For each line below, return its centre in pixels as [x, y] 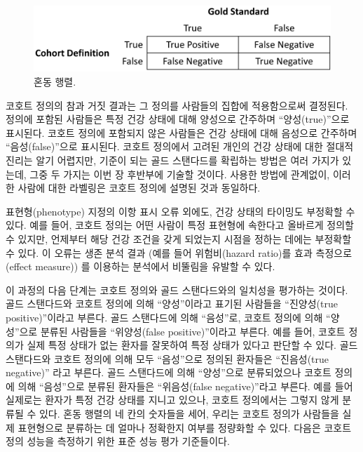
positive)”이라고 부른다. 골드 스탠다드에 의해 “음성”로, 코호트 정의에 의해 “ [168, 317]
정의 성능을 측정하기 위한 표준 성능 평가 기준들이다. [118, 441]
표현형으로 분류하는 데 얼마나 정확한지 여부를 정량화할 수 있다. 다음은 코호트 [185, 427]
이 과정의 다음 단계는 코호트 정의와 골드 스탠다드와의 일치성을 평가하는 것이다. [177, 290]
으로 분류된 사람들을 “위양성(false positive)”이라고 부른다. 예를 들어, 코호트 [182, 331]
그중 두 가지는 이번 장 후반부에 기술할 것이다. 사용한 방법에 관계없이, [180, 174]
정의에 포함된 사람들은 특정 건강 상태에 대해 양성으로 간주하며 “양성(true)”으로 [178, 119]
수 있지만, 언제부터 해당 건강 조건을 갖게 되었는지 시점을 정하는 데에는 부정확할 [179, 238]
